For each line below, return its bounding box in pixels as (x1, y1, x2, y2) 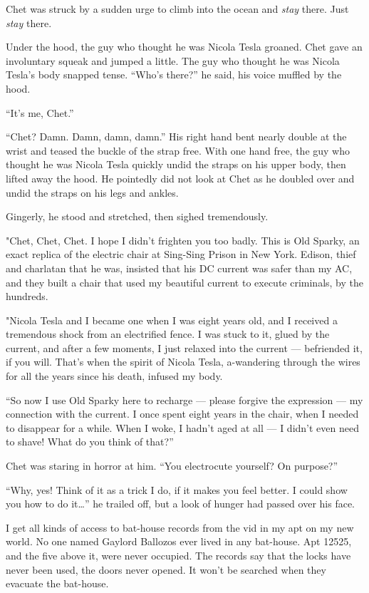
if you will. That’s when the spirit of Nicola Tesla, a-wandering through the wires (6, 354, 360, 369)
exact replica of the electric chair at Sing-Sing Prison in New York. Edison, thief (6, 247, 356, 262)
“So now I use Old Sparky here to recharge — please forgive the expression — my (6, 392, 363, 407)
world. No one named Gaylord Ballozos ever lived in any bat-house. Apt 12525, (6, 534, 352, 549)
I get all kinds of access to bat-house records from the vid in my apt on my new (6, 520, 354, 535)
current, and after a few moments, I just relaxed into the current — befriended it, (6, 340, 363, 355)
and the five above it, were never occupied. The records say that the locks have (6, 548, 351, 562)
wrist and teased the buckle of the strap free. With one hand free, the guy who (6, 143, 350, 158)
